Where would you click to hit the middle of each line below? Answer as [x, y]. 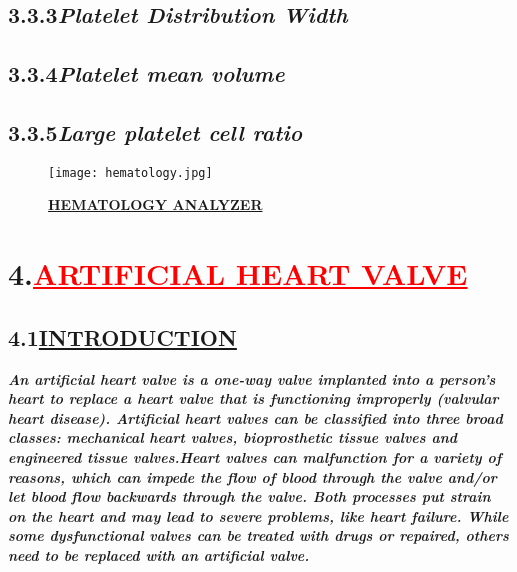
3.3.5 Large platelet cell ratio [155, 131]
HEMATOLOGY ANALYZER [155, 204]
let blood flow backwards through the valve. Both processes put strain [249, 496]
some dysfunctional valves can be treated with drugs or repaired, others [258, 535]
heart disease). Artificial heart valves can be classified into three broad [255, 417]
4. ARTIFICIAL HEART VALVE [238, 273]
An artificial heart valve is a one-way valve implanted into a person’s [252, 378]
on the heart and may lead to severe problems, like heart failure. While [258, 515]
